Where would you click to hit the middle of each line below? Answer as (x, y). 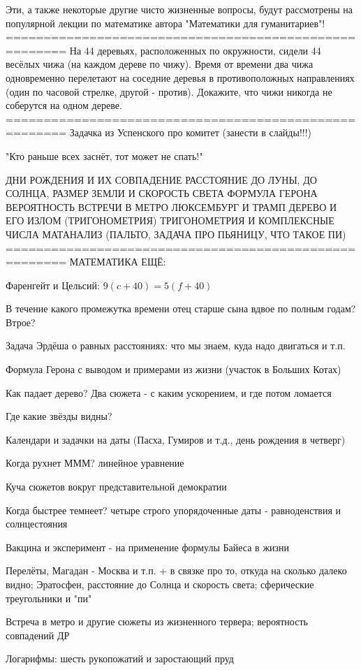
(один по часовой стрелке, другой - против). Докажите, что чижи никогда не (169, 91)
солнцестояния (37, 524)
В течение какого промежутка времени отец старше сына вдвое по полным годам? (181, 308)
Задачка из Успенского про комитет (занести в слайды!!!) (190, 132)
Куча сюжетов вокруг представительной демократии (116, 487)
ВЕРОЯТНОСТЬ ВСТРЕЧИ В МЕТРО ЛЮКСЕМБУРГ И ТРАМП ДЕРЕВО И (171, 206)
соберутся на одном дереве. (64, 105)
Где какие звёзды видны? (59, 416)
